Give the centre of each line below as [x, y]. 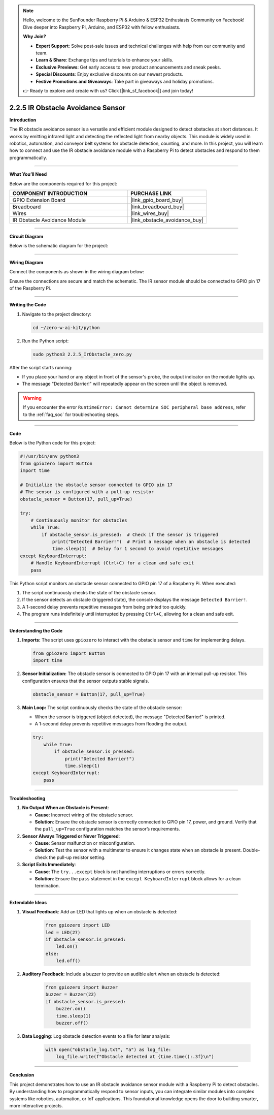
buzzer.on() [71, 1009]
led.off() [68, 961]
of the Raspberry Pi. [30, 288]
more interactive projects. [36, 1105]
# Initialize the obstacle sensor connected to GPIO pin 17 [96, 485]
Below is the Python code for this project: [53, 443]
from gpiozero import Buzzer [82, 987]
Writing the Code [28, 305]
